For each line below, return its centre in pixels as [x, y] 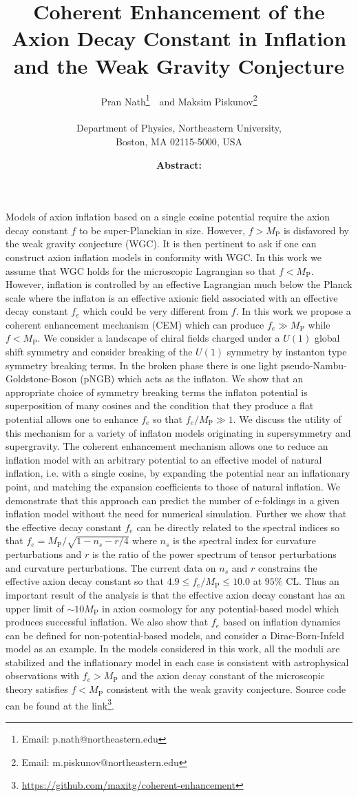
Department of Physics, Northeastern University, [179, 128]
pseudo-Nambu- [314, 365]
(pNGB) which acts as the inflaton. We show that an [192, 379]
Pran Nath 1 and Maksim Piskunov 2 [179, 100]
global [327, 338]
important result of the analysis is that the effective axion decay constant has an [176, 594]
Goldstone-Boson [41, 379]
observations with [43, 675]
